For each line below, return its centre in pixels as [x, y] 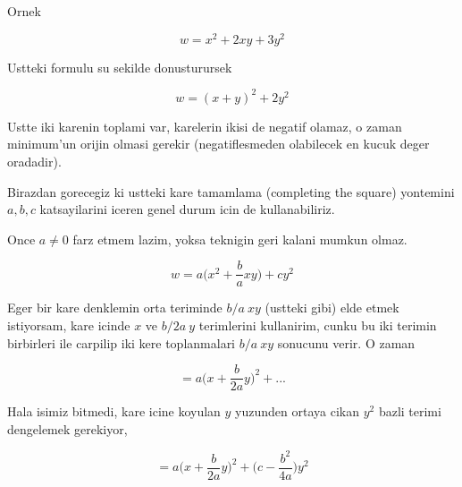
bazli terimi [410, 411]
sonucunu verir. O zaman [346, 342]
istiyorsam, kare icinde [69, 325]
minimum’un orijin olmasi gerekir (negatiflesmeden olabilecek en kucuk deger [218, 144]
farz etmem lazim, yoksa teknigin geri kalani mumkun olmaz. [240, 239]
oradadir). [34, 161]
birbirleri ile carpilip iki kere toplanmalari [122, 342]
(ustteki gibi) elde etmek [332, 308]
